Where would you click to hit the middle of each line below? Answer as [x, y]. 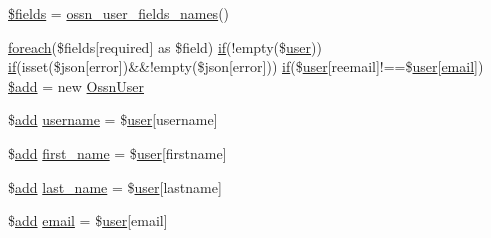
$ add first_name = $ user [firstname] [117, 152]
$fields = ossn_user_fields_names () [119, 13]
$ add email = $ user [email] [88, 220]
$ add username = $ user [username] [113, 119]
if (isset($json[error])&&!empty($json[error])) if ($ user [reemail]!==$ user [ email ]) [246, 66]
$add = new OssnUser [76, 85]
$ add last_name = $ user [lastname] [115, 186]
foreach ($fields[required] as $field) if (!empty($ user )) [165, 46]
